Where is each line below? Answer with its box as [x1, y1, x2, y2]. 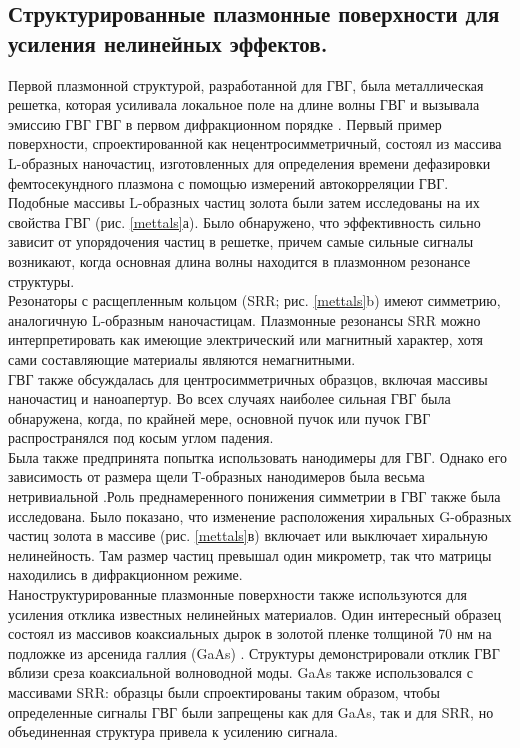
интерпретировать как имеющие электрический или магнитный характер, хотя [8, 329, 484, 350]
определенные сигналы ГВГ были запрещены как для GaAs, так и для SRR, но [8, 701, 494, 722]
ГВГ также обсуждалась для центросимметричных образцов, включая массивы [8, 368, 488, 389]
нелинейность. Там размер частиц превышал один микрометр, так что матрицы [8, 544, 492, 565]
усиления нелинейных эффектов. [8, 27, 328, 58]
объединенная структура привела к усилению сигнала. [8, 721, 338, 742]
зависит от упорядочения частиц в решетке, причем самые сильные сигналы [8, 231, 474, 252]
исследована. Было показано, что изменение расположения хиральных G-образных [8, 505, 512, 526]
